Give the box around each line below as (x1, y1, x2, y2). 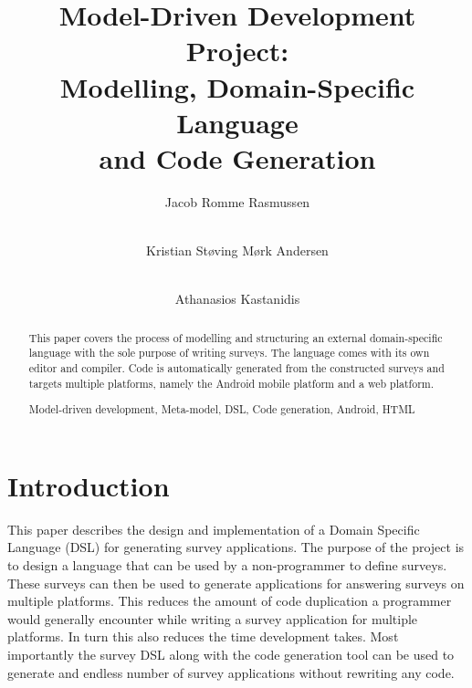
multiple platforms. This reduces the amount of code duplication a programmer (7, 591, 452, 610)
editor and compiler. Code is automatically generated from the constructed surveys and (28, 360, 445, 375)
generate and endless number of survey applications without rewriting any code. (7, 662, 455, 682)
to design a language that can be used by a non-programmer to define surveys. (7, 555, 447, 574)
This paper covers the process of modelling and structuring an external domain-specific (28, 329, 443, 345)
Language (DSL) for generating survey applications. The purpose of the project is (7, 537, 465, 557)
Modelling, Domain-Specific (59, 68, 415, 105)
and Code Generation (99, 139, 376, 176)
